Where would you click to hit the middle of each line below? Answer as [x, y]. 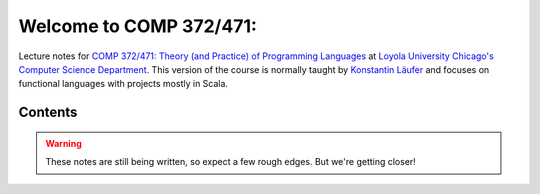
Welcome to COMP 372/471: [137, 26]
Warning [63, 143]
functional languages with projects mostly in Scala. [123, 84]
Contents [48, 112]
